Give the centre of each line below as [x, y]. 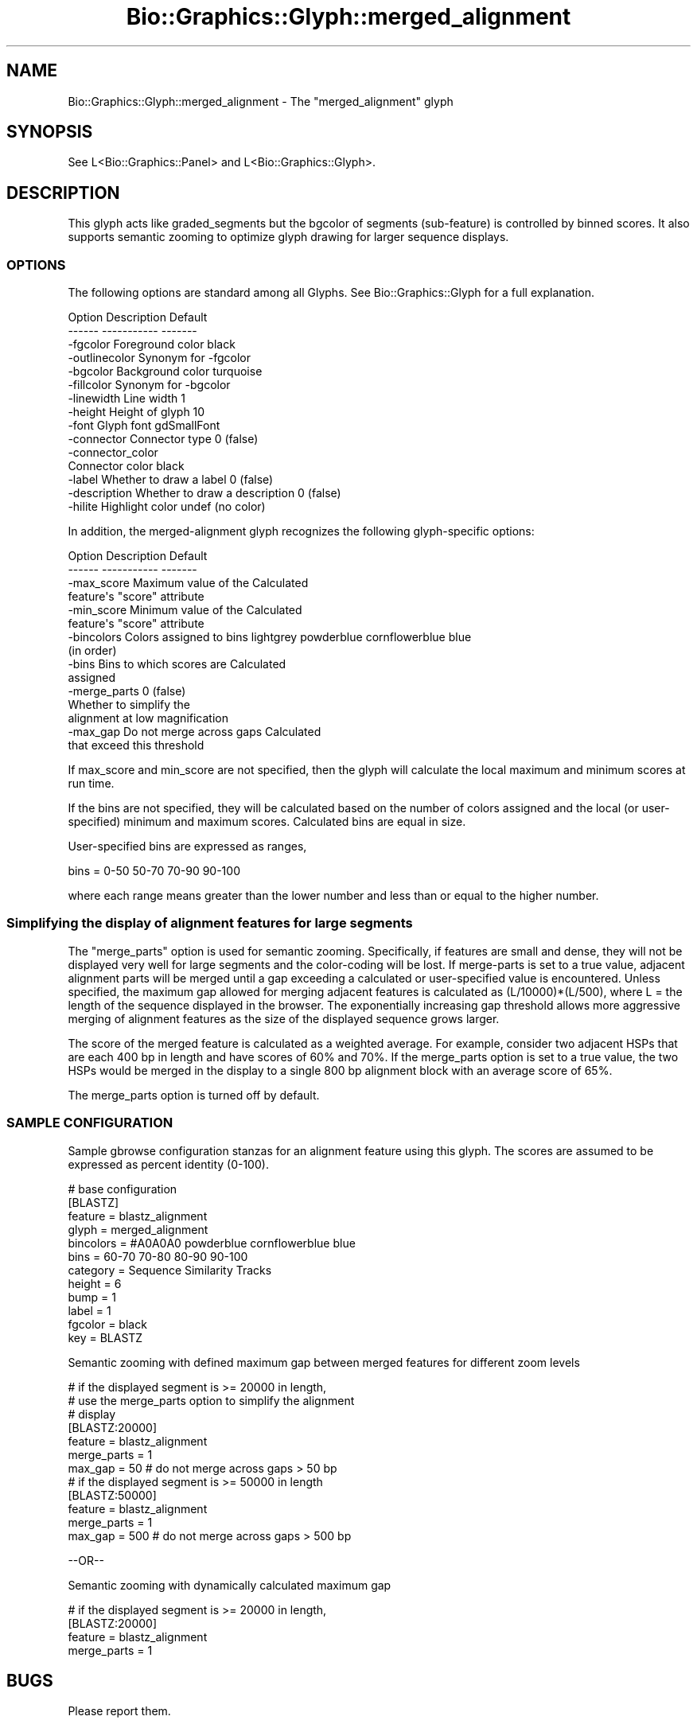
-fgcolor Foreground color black [152, 344]
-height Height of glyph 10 [136, 412]
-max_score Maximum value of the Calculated [188, 583]
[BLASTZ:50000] [112, 1495]
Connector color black [126, 466]
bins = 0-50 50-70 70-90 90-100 [154, 871]
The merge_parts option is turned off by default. [194, 1095]
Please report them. [119, 1711]
